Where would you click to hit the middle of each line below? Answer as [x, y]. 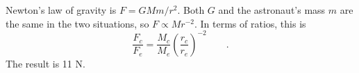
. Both [191, 10]
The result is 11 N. [45, 63]
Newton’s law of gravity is [61, 10]
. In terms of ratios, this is [250, 23]
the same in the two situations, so [77, 23]
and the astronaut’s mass [272, 10]
